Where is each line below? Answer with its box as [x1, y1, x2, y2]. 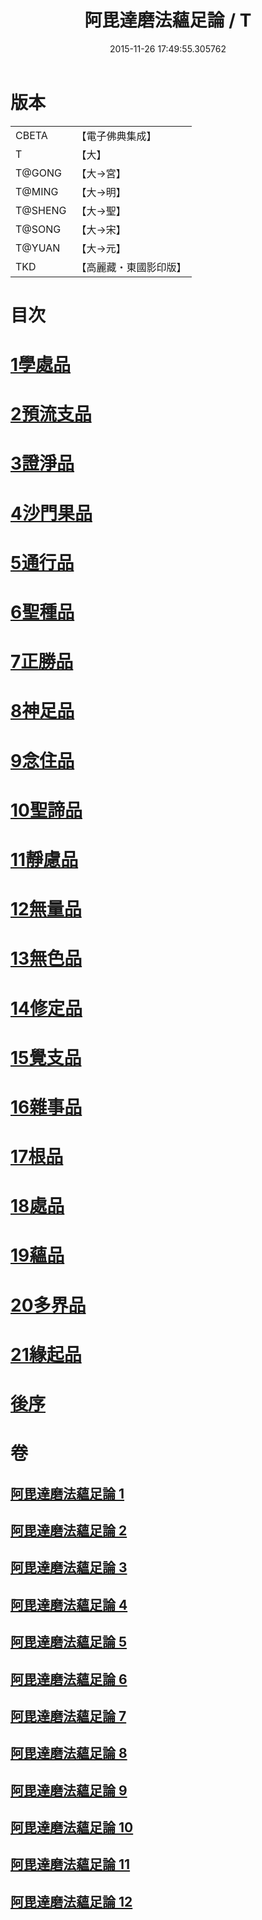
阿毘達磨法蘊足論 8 [10, 1745, 128, 1762]
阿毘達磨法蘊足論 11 [10, 1856, 131, 1873]
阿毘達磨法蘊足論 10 [10, 1819, 134, 1836]
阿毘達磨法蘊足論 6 [10, 1671, 128, 1688]
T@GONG [15, 166, 62, 180]
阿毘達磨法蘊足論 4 [10, 1596, 128, 1613]
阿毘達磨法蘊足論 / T [84, 9, 252, 32]
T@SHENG [15, 203, 67, 217]
